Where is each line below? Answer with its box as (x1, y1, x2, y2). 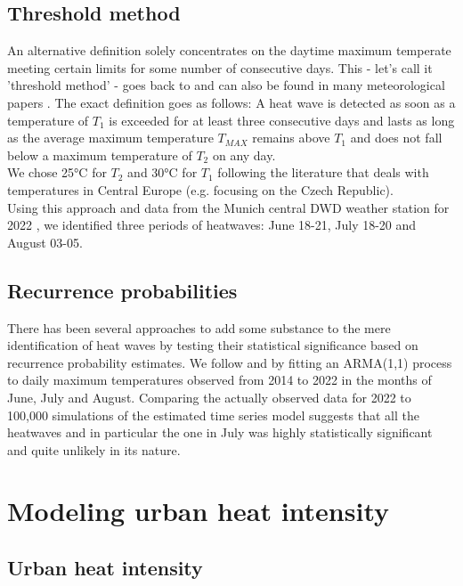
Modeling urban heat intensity (7, 492, 390, 529)
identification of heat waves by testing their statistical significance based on (7, 336, 418, 354)
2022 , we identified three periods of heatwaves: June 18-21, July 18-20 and (7, 216, 417, 234)
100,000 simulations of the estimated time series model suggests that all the (7, 405, 419, 424)
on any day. (212, 145, 276, 164)
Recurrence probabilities (7, 276, 238, 304)
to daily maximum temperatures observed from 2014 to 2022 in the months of (7, 370, 432, 389)
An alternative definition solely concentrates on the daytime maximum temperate (7, 41, 451, 60)
